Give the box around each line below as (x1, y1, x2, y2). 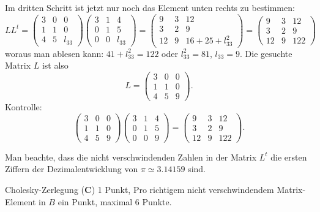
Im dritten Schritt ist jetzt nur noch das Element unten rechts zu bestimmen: (5, 1, 295, 13)
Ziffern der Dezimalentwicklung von (5, 162, 138, 175)
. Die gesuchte (240, 47, 292, 59)
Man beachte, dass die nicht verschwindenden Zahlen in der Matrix (5, 150, 257, 163)
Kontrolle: (5, 100, 42, 113)
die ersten (270, 150, 307, 163)
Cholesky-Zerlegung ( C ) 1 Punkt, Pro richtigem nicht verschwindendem (5, 183, 274, 195)
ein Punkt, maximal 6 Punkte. (58, 195, 172, 208)
